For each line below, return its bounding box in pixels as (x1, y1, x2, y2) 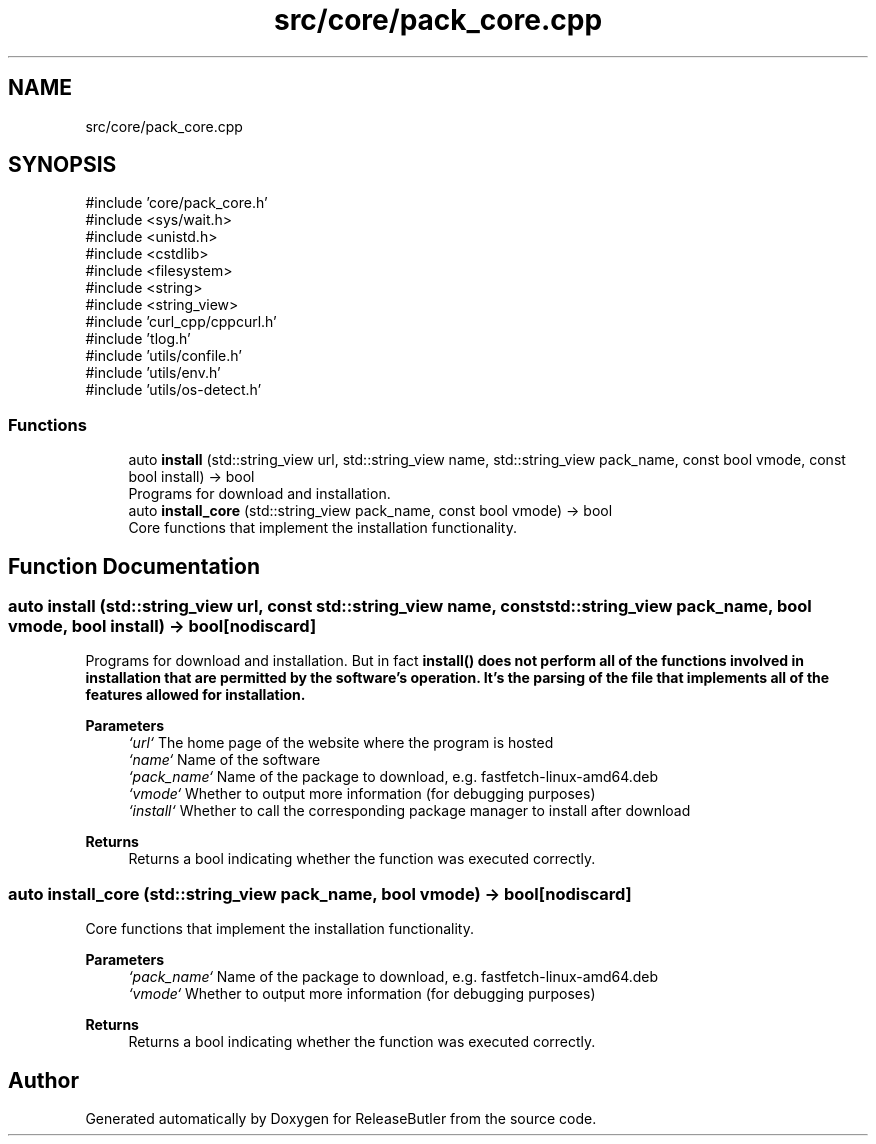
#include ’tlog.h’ (85, 330, 191, 348)
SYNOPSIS (8, 152, 117, 178)
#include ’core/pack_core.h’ (85, 194, 268, 212)
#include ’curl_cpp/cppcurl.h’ (85, 313, 277, 331)
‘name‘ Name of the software (128, 751, 321, 769)
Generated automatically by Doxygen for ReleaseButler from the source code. (85, 1110, 597, 1127)
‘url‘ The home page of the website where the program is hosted (128, 734, 554, 752)
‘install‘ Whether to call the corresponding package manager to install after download (128, 802, 691, 820)
